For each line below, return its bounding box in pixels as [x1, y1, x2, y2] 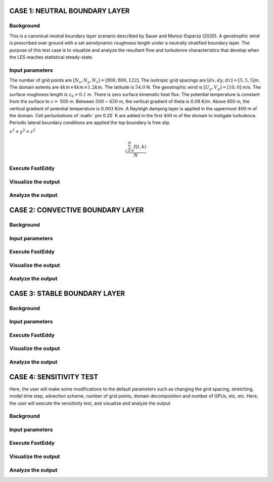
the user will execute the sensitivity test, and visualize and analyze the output [9, 400, 170, 406]
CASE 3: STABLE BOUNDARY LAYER [9, 289, 125, 298]
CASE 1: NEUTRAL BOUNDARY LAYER [9, 7, 130, 15]
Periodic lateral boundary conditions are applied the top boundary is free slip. [9, 119, 171, 126]
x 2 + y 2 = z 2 [9, 128, 35, 134]
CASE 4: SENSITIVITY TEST [9, 372, 99, 381]
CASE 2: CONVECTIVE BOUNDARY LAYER [9, 206, 144, 214]
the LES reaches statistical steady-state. [9, 54, 94, 60]
